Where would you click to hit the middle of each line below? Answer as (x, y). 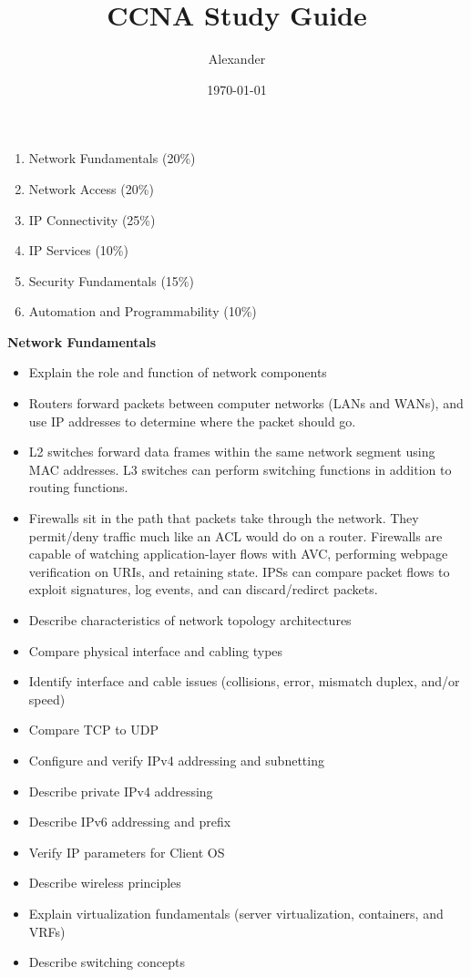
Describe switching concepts (107, 962)
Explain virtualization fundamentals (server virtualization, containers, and (236, 913)
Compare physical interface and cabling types (156, 650)
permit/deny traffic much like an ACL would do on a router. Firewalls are (235, 535)
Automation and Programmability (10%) (143, 311)
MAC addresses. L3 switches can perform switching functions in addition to (240, 469)
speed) (47, 699)
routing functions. (78, 487)
